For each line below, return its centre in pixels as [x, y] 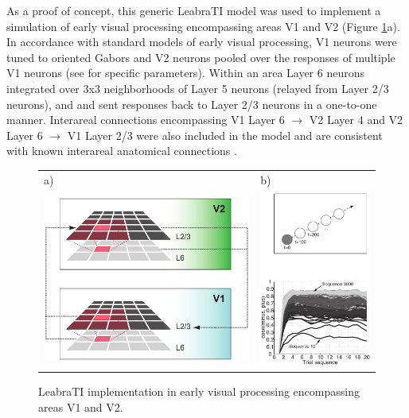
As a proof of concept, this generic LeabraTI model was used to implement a [194, 10]
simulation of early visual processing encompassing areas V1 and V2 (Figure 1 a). [203, 26]
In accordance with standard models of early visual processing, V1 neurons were [202, 42]
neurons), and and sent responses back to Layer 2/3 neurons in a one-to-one [192, 104]
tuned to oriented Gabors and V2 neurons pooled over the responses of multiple [201, 57]
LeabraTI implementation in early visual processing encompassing [199, 391]
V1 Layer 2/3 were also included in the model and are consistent [225, 135]
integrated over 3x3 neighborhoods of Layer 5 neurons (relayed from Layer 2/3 [198, 88]
